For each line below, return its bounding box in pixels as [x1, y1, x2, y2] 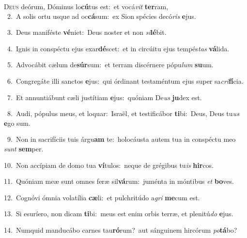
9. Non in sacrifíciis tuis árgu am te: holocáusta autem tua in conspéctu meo [7, 134, 236, 144]
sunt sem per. [4, 143, 44, 153]
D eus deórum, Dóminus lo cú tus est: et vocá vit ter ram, [4, 1, 169, 11]
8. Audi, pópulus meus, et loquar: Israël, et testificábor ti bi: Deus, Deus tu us [7, 108, 239, 119]
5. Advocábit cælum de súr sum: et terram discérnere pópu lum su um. [7, 59, 214, 70]
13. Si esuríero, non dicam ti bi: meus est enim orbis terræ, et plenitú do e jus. [4, 208, 233, 219]
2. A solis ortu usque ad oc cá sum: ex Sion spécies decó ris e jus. [7, 11, 196, 21]
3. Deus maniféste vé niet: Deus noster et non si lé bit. [7, 27, 167, 37]
